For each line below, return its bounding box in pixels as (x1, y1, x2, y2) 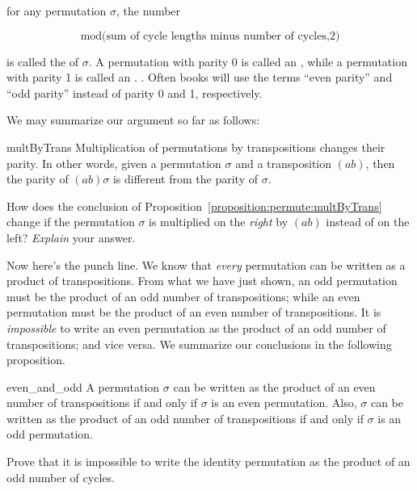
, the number (116, 2, 181, 19)
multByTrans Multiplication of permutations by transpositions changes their (6, 138, 385, 155)
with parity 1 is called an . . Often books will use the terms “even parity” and (6, 69, 393, 86)
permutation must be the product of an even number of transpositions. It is (6, 304, 381, 321)
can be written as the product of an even (173, 378, 376, 395)
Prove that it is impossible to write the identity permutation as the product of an (6, 453, 411, 470)
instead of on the (326, 213, 410, 230)
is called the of (6, 52, 79, 69)
